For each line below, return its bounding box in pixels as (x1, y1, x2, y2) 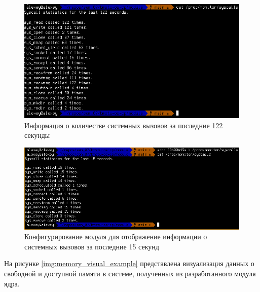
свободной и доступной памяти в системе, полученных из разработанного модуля (4, 268, 256, 279)
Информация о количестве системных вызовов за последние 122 (24, 120, 223, 130)
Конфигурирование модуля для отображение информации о (24, 231, 207, 242)
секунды (24, 130, 50, 140)
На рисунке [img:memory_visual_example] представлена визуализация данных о (4, 258, 254, 269)
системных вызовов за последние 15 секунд (24, 241, 159, 251)
